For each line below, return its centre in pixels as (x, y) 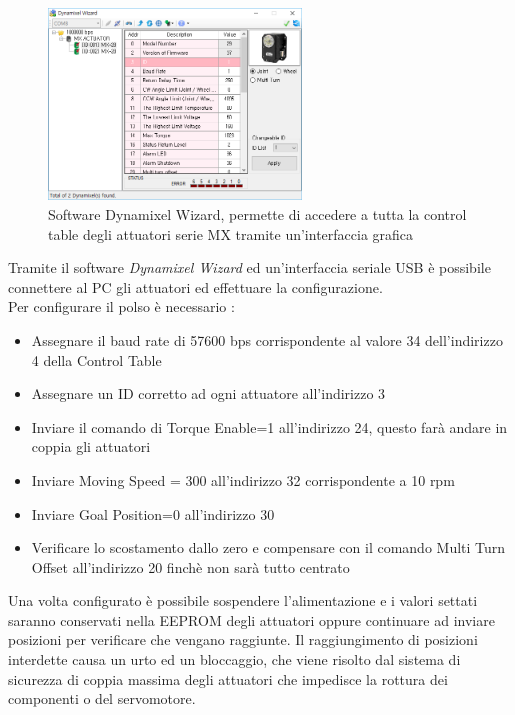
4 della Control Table (96, 359)
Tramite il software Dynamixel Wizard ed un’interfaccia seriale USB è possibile (249, 267)
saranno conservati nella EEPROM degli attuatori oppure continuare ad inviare (251, 619)
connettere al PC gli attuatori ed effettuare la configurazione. (195, 286)
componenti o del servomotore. (102, 698)
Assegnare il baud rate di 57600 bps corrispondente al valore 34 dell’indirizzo (267, 339)
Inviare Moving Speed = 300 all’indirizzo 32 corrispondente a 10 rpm (243, 479)
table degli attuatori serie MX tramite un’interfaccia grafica (231, 233)
